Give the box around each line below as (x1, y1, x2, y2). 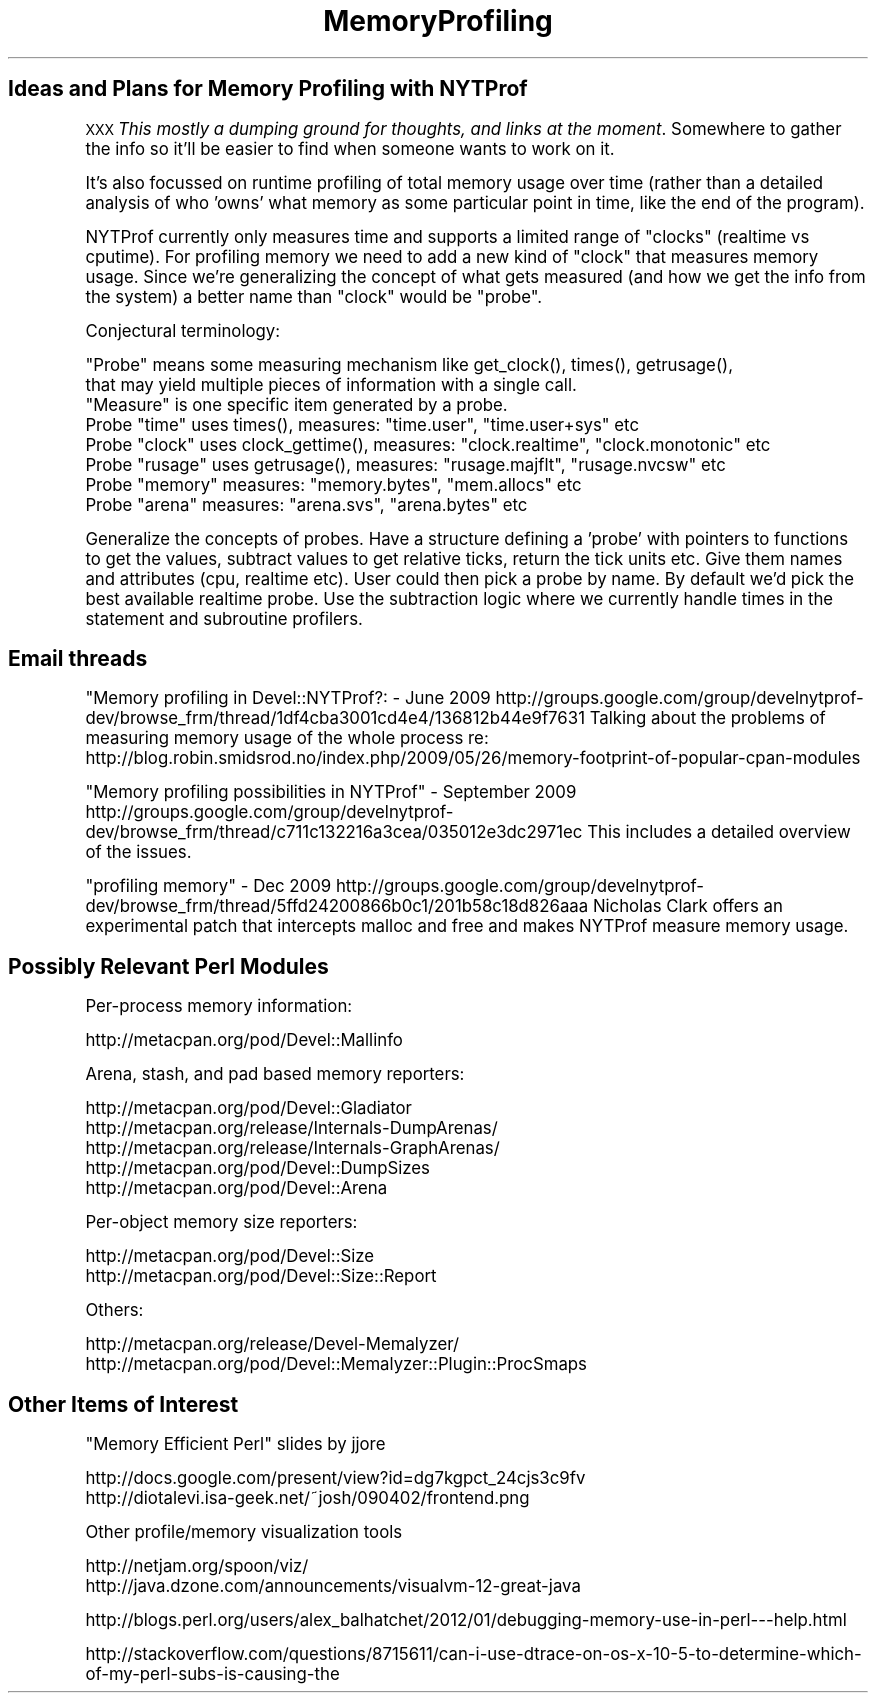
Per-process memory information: (85, 996, 353, 1017)
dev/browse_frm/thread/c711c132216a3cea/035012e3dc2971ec (85, 822, 583, 843)
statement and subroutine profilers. (85, 608, 363, 629)
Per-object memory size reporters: (85, 1212, 358, 1233)
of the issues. (85, 842, 192, 863)
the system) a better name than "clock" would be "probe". (85, 286, 543, 307)
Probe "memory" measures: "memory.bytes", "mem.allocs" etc (85, 474, 582, 495)
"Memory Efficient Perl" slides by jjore (85, 1434, 386, 1455)
